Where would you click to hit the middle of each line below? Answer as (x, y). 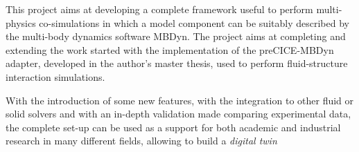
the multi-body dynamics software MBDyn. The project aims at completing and (176, 36)
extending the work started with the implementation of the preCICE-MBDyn (170, 49)
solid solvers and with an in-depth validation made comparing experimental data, (178, 114)
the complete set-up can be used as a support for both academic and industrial (173, 127)
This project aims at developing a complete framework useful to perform (159, 9)
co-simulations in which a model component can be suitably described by (194, 22)
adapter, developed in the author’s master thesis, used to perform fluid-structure (177, 63)
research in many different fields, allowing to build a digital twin (141, 141)
